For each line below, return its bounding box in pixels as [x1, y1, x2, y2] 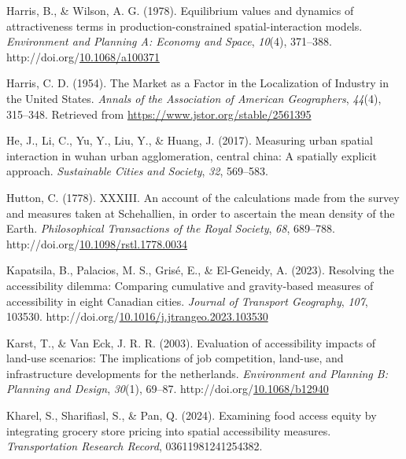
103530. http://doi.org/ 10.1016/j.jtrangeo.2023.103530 [6, 308, 268, 325]
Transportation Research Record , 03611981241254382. [6, 438, 263, 454]
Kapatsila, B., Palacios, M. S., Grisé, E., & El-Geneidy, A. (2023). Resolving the [6, 262, 394, 278]
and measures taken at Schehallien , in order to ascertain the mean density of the [6, 204, 395, 221]
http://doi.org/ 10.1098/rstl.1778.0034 [6, 235, 188, 252]
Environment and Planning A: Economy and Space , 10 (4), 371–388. [6, 33, 332, 50]
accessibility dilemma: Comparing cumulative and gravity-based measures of [6, 277, 374, 293]
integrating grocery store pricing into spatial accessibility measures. [6, 422, 331, 439]
